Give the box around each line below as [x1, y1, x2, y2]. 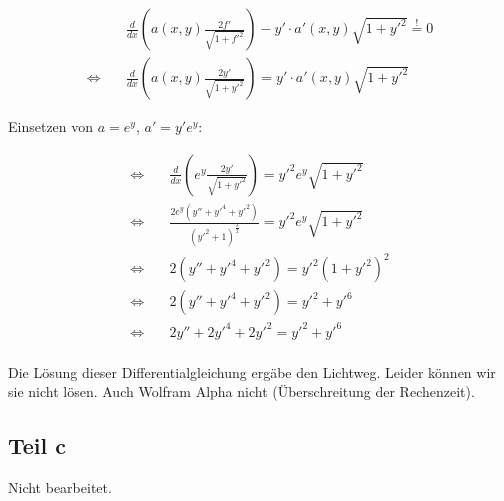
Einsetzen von [8, 116, 94, 137]
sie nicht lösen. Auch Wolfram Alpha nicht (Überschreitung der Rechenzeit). [8, 381, 475, 402]
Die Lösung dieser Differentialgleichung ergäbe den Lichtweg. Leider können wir [8, 361, 496, 382]
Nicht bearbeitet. [8, 477, 112, 498]
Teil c [8, 430, 67, 461]
